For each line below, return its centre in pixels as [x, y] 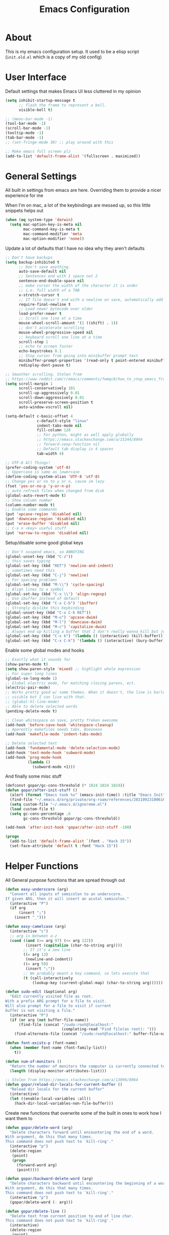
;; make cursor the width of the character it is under [78, 286]
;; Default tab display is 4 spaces [75, 449]
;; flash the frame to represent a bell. [63, 105]
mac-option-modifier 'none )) [54, 238]
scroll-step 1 [33, 342]
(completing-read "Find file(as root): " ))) [109, 1029]
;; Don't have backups [29, 257]
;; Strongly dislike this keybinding [45, 608]
